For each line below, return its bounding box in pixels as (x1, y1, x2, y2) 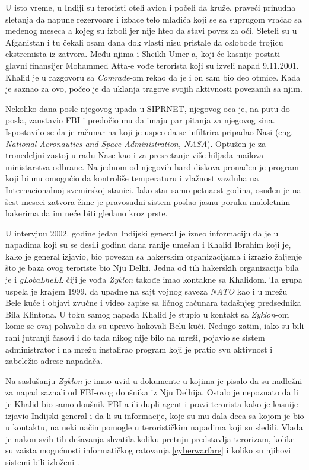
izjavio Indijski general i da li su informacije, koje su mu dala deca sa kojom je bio (5, 409, 304, 421)
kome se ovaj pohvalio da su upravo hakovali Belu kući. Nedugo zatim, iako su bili (5, 319, 304, 332)
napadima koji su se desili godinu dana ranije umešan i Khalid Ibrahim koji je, (5, 238, 291, 251)
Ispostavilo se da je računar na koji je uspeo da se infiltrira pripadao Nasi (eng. (5, 125, 294, 138)
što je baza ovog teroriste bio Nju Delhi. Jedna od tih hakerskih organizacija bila (5, 261, 299, 274)
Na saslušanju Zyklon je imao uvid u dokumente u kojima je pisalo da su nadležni (5, 374, 302, 386)
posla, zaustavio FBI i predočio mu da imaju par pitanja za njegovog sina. (5, 114, 275, 126)
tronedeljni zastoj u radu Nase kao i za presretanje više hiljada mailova (5, 149, 264, 161)
